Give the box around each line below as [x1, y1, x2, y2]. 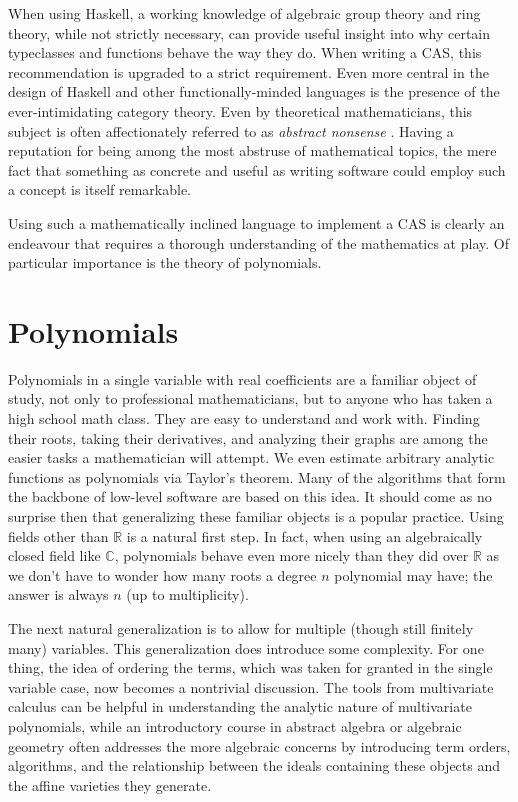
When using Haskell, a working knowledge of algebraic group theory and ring [8, 3, 481, 23]
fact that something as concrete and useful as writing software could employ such [8, 159, 506, 180]
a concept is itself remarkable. [8, 179, 191, 200]
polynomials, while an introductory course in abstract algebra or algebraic [8, 715, 462, 736]
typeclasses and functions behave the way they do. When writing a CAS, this [8, 42, 482, 63]
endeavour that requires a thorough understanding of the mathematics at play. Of [8, 232, 509, 253]
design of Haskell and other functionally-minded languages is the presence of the [8, 81, 500, 102]
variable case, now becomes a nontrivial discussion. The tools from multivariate [8, 676, 494, 697]
